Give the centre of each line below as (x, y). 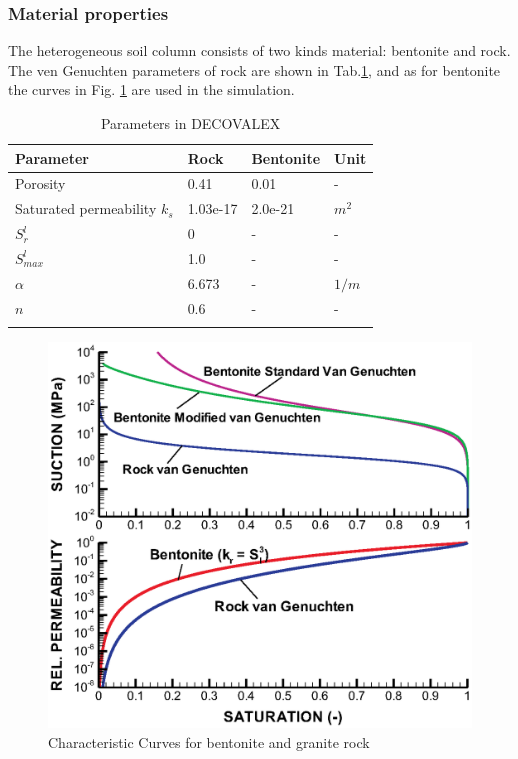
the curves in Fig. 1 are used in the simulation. (151, 89)
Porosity (40, 183)
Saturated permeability (86, 208)
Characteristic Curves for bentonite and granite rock (209, 741)
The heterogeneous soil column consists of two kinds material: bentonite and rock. (259, 50)
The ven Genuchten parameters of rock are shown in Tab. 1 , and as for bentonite (254, 69)
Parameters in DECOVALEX (190, 123)
